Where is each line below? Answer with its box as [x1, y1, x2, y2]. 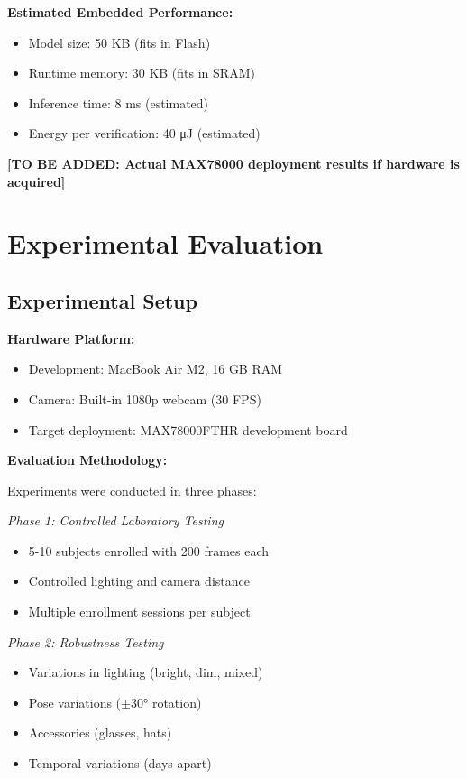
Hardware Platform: [7, 329, 135, 348]
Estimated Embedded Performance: [7, 3, 233, 21]
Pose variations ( [28, 692, 122, 711]
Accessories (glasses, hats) [28, 723, 172, 742]
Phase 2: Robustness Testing [7, 632, 164, 651]
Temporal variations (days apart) [28, 754, 212, 773]
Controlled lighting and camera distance [28, 571, 250, 590]
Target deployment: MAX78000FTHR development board [28, 420, 348, 439]
